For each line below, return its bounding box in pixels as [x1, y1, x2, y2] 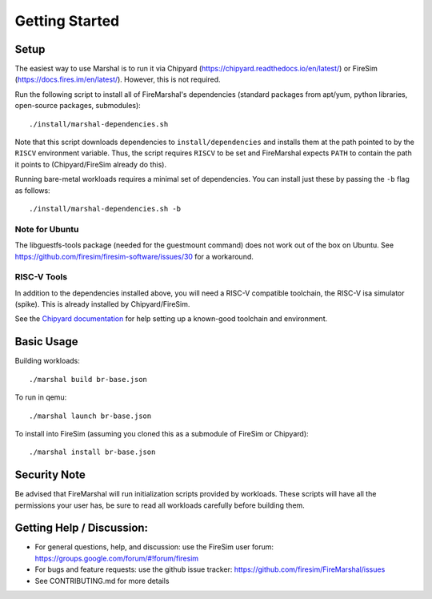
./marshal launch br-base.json [29, 411, 152, 420]
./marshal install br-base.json [29, 448, 156, 456]
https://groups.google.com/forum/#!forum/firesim [34, 553, 199, 563]
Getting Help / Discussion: [14, 521, 148, 535]
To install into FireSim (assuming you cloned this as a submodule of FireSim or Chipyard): [14, 428, 309, 438]
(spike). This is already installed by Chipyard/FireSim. [14, 299, 190, 309]
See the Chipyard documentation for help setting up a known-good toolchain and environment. [14, 314, 328, 324]
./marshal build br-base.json [29, 375, 148, 384]
